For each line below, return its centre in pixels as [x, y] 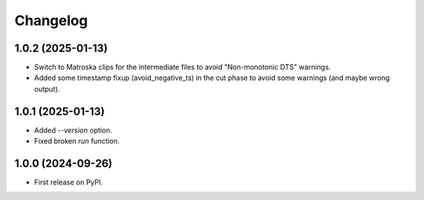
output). [47, 89]
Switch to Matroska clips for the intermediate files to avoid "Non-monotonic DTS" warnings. [183, 67]
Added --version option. [73, 130]
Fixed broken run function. [77, 141]
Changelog [51, 20]
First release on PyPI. [69, 182]
